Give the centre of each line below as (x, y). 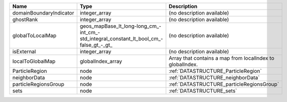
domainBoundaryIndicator (43, 13)
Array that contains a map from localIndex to (221, 58)
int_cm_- (90, 32)
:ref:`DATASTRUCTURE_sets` (203, 91)
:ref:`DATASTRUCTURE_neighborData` (214, 78)
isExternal (24, 52)
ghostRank (25, 19)
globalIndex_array (101, 61)
